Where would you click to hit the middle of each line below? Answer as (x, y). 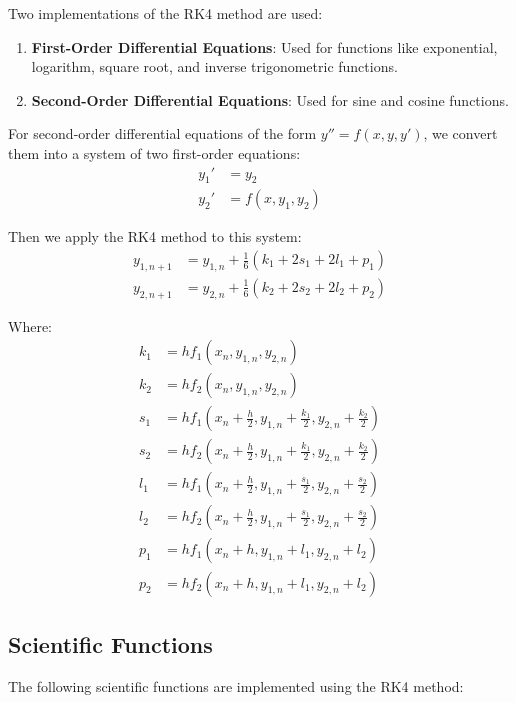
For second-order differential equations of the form (162, 133)
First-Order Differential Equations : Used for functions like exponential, (264, 46)
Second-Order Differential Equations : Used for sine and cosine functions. (270, 99)
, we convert (460, 133)
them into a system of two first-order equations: (154, 152)
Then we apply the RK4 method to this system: (155, 236)
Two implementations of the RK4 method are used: (165, 13)
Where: (30, 325)
